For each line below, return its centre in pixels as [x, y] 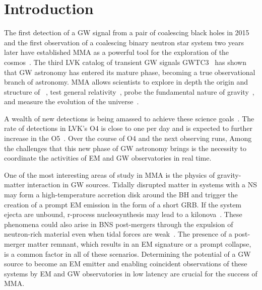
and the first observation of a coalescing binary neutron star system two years [124, 42]
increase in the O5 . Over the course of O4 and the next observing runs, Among [128, 138]
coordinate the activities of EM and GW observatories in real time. [108, 158]
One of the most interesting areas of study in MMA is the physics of [110, 174]
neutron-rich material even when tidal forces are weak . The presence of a [118, 234]
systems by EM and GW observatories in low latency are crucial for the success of [131, 273]
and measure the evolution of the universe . [72, 101]
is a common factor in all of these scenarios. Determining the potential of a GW [127, 253]
